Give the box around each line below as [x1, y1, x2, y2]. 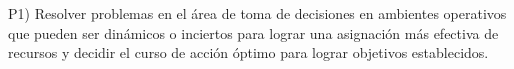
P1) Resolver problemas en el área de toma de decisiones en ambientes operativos [8, 3, 507, 23]
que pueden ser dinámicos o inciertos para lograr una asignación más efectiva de [8, 22, 499, 43]
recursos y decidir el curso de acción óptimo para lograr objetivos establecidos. [8, 42, 489, 63]
